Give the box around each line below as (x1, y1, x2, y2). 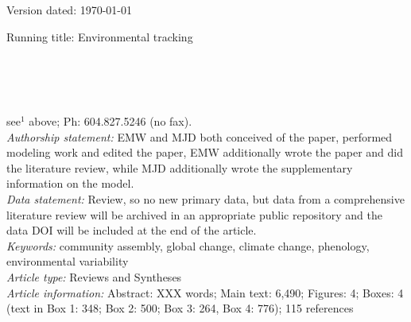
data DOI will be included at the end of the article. (6, 222, 257, 239)
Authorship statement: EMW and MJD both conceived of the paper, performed (6, 128, 393, 145)
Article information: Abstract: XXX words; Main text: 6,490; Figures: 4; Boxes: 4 (6, 284, 404, 301)
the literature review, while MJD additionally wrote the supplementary (6, 159, 353, 176)
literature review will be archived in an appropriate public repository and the (6, 206, 382, 223)
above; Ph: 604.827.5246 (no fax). (29, 112, 192, 129)
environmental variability (6, 253, 129, 270)
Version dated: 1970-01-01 (6, 2, 133, 17)
